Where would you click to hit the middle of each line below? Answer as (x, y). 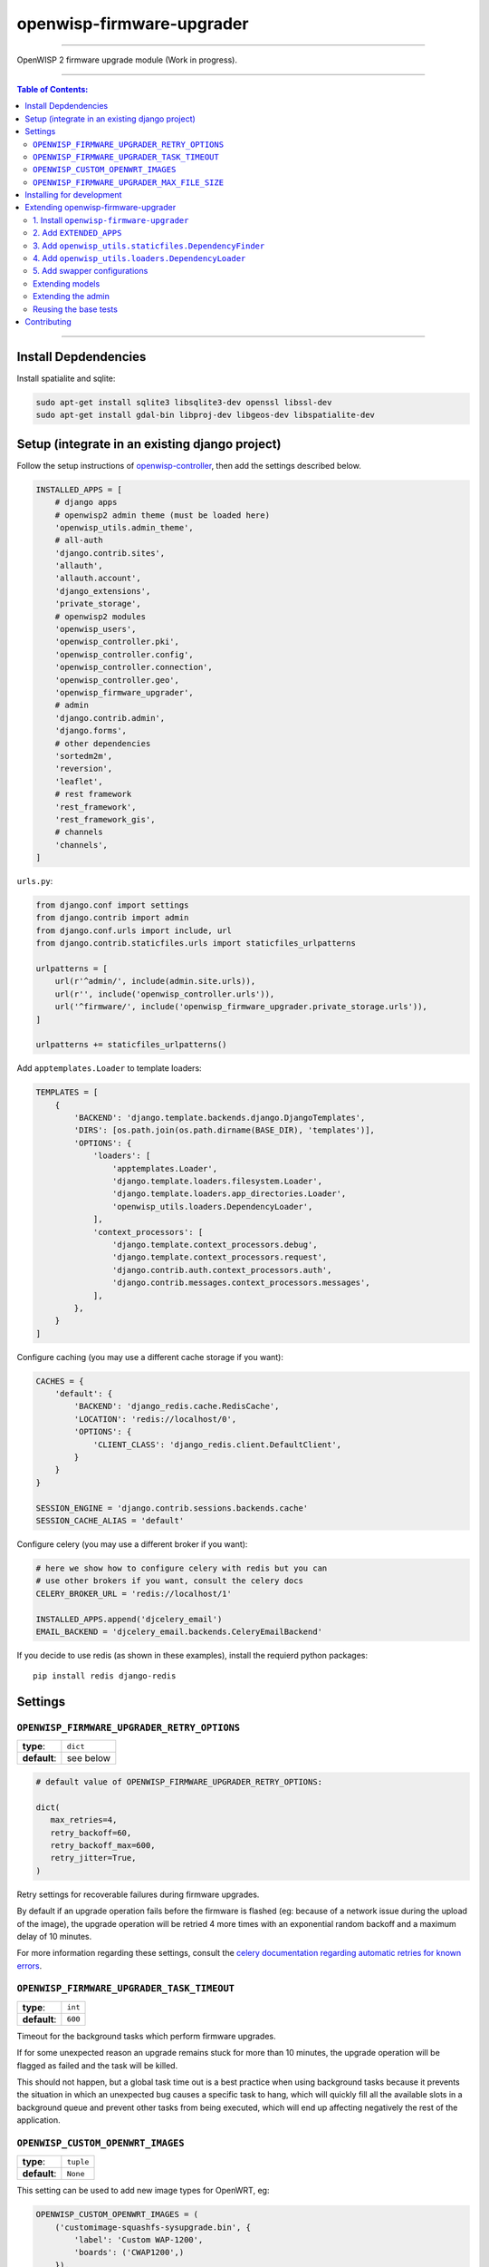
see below (89, 1758)
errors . (29, 1965)
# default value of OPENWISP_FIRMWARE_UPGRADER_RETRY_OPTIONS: (179, 1782)
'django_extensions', (103, 591)
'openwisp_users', (96, 629)
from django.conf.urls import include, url (134, 930)
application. (38, 2120)
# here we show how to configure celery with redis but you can (182, 1568)
